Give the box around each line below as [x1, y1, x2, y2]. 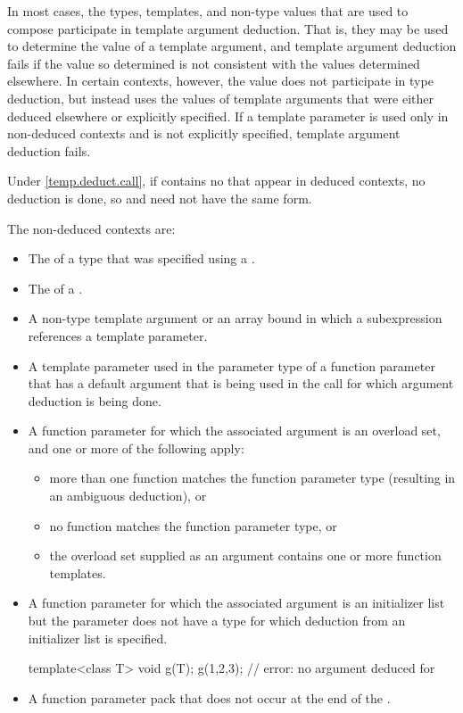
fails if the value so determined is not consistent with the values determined [7, 54, 420, 72]
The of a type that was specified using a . [28, 249, 255, 268]
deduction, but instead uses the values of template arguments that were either [7, 88, 434, 107]
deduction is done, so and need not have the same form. [7, 188, 312, 207]
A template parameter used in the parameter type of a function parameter [28, 356, 435, 375]
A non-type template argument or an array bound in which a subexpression [28, 309, 442, 327]
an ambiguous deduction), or [49, 486, 207, 505]
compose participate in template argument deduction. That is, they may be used [7, 19, 449, 37]
